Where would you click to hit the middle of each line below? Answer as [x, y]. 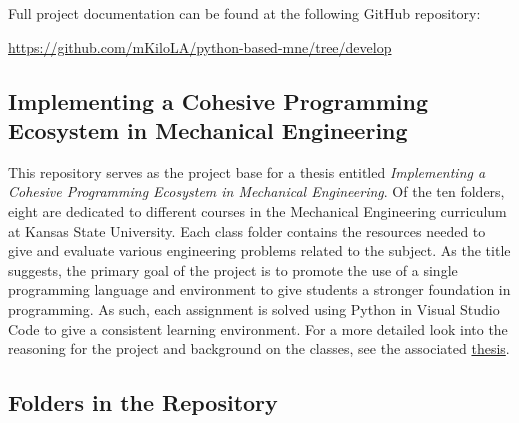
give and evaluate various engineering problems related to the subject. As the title [259, 250]
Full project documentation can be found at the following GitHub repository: [244, 13]
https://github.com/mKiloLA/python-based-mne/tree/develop [200, 46]
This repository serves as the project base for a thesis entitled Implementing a [247, 171]
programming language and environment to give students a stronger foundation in [259, 289]
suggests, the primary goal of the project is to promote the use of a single [233, 269]
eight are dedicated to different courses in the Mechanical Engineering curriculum [257, 210]
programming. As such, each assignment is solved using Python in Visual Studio [254, 308]
